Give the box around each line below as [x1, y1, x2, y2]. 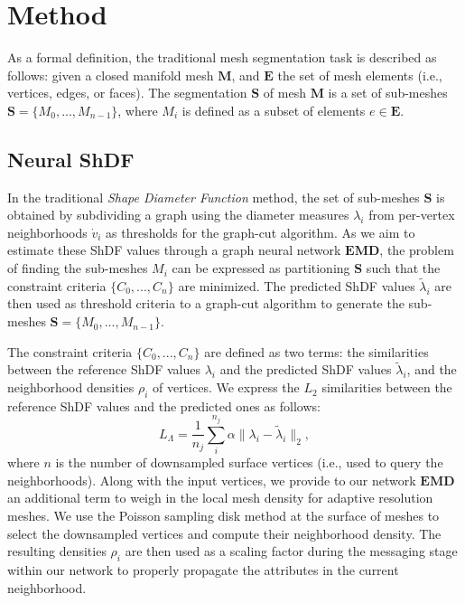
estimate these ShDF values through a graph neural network [7, 240, 341, 259]
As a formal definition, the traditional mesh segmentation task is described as [7, 48, 437, 67]
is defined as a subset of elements [181, 100, 366, 119]
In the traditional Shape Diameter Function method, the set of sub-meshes [7, 187, 420, 206]
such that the [366, 259, 441, 278]
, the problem [379, 240, 454, 259]
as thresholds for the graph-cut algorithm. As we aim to [106, 222, 415, 241]
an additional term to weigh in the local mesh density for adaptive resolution [7, 488, 433, 507]
